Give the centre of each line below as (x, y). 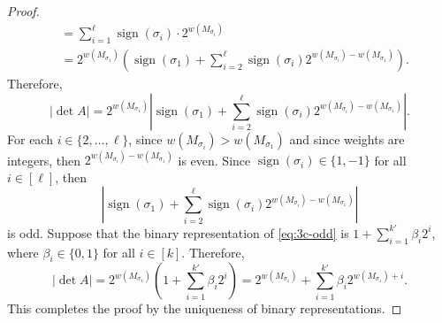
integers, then (44, 160)
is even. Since (214, 160)
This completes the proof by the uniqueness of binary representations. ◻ (205, 308)
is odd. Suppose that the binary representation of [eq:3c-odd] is (178, 232)
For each (30, 138)
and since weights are (347, 138)
